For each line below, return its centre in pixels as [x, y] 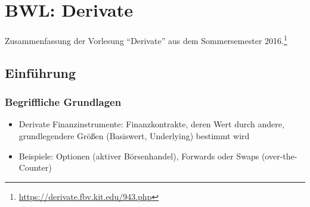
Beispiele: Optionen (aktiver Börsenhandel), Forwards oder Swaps [139, 156]
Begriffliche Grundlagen [63, 102]
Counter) [35, 167]
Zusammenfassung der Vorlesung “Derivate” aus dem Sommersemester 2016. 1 [146, 40]
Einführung [41, 72]
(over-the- [279, 156]
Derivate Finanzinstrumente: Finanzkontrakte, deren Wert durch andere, [151, 124]
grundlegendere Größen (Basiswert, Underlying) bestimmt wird [134, 135]
